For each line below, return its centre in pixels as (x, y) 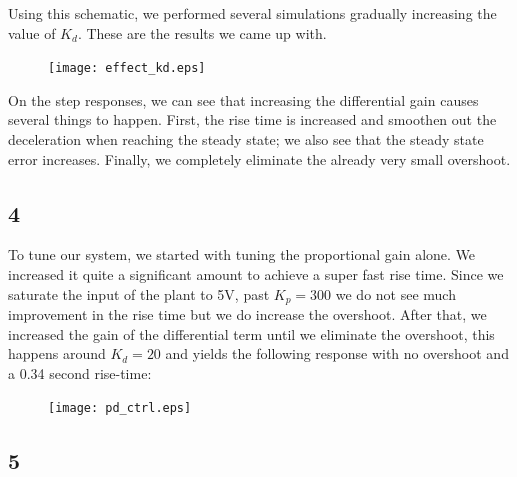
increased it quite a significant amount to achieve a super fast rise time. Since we (256, 274)
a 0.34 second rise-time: (80, 372)
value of (32, 32)
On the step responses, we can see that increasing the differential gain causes (243, 99)
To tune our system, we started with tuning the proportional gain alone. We (242, 254)
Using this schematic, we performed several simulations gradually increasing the (252, 13)
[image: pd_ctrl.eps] (120, 408)
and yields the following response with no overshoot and (337, 353)
